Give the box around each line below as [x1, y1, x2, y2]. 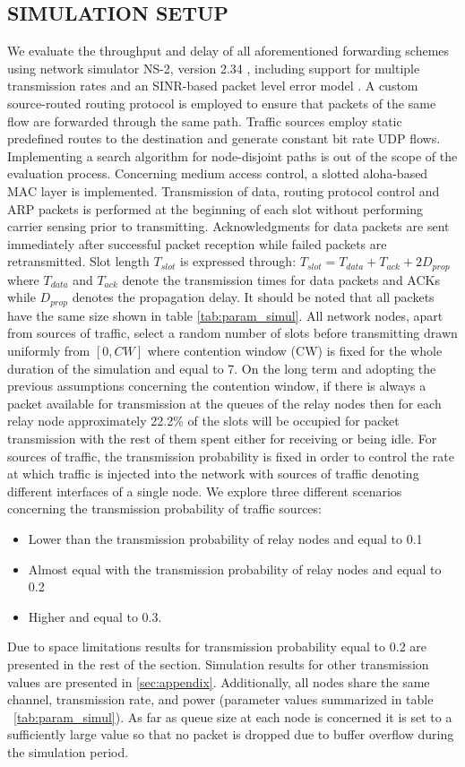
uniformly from [7, 341, 90, 360]
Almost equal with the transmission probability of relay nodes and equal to [28, 559, 442, 578]
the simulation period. [7, 742, 129, 761]
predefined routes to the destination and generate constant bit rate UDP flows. [7, 129, 441, 148]
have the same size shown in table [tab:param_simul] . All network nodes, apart [7, 306, 443, 324]
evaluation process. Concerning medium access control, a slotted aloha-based [7, 164, 428, 183]
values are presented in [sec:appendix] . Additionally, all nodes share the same [7, 672, 430, 691]
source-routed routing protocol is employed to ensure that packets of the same [7, 93, 436, 112]
